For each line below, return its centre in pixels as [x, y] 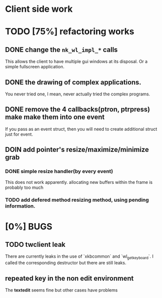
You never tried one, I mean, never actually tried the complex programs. [78, 94]
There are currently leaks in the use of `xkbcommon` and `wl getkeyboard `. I [79, 257]
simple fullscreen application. [35, 67]
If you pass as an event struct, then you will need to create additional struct [81, 129]
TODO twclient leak [35, 245]
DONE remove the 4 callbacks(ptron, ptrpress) [78, 109]
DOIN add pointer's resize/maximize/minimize [77, 150]
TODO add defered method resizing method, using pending [77, 200]
